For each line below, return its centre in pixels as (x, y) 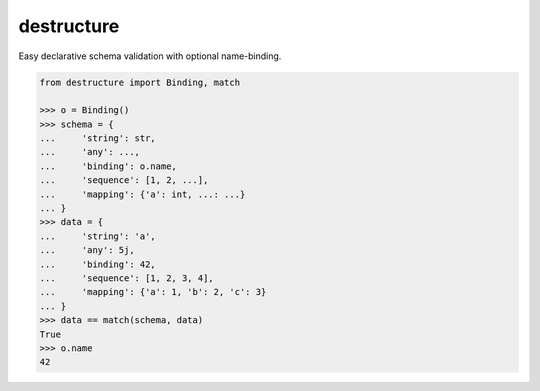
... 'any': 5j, (87, 250)
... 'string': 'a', (98, 236)
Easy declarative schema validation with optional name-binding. (150, 56)
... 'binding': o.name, (108, 166)
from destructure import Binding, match (139, 82)
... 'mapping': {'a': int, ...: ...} (142, 194)
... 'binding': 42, (98, 264)
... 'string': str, (98, 138)
